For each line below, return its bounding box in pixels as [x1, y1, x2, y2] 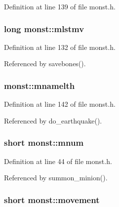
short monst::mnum [4, 136, 84, 149]
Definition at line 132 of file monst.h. [4, 41, 116, 52]
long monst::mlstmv [4, 22, 84, 35]
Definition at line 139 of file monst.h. [4, 1, 116, 11]
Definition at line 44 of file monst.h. [4, 156, 112, 166]
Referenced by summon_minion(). [4, 172, 108, 183]
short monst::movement [4, 193, 100, 206]
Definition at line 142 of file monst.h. [4, 99, 116, 109]
